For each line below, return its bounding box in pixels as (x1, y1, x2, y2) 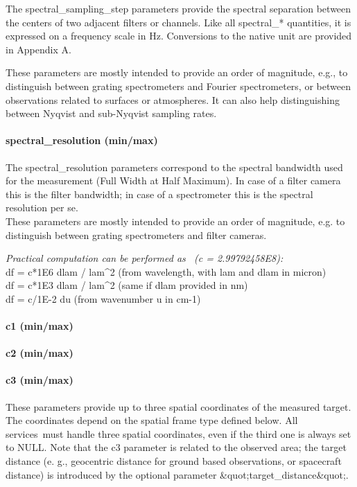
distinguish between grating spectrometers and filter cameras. (6, 227, 267, 242)
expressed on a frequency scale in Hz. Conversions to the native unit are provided (6, 28, 352, 43)
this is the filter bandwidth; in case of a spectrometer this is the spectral (6, 186, 313, 201)
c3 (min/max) (6, 373, 73, 387)
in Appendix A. (6, 42, 71, 56)
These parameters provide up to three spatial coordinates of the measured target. (6, 399, 351, 414)
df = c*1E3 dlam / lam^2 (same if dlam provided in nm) (6, 278, 248, 292)
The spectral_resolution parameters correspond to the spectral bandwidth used (6, 159, 343, 174)
